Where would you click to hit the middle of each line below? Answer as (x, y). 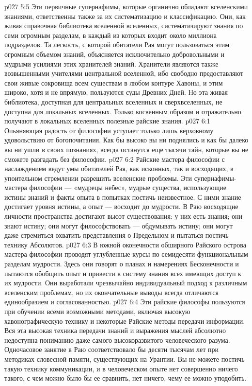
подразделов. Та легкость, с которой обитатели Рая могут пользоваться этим (117, 44)
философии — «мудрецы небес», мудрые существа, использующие (128, 187)
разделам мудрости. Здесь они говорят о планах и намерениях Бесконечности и (122, 264)
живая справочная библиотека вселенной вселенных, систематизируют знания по (124, 26)
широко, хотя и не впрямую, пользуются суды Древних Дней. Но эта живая (116, 92)
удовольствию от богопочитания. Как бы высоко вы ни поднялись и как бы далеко (126, 140)
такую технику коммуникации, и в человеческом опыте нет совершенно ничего (121, 368)
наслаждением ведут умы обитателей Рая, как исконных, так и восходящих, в (119, 168)
